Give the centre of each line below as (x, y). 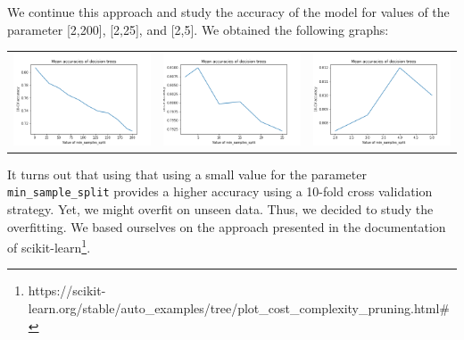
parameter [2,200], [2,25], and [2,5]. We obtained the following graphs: (198, 29)
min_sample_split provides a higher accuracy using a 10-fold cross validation (220, 191)
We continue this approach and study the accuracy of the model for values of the (228, 12)
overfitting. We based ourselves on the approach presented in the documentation (227, 226)
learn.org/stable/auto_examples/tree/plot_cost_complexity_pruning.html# (239, 307)
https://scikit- (67, 290)
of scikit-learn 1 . (49, 246)
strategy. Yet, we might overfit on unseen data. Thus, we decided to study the (220, 208)
